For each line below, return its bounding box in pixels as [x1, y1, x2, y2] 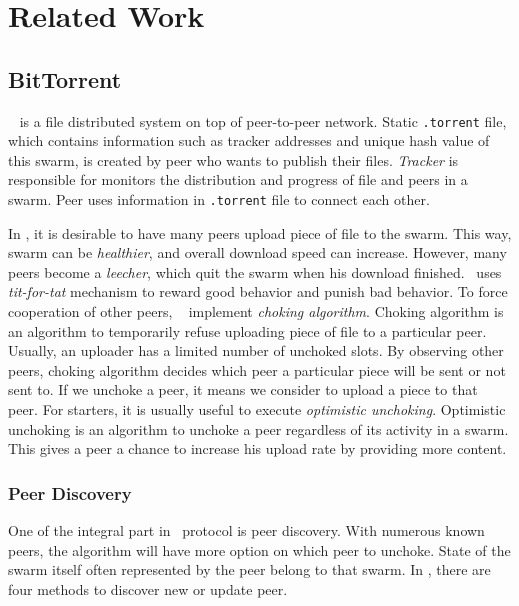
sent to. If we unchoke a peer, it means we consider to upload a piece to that [8, 379, 478, 400]
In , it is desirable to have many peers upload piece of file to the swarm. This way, [8, 222, 512, 243]
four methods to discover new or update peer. [8, 578, 288, 599]
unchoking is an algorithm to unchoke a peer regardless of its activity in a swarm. [8, 418, 509, 439]
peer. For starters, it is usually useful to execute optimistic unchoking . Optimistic [8, 399, 506, 420]
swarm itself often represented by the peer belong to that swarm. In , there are [8, 559, 491, 580]
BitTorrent [8, 63, 122, 94]
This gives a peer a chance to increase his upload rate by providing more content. [8, 438, 507, 459]
